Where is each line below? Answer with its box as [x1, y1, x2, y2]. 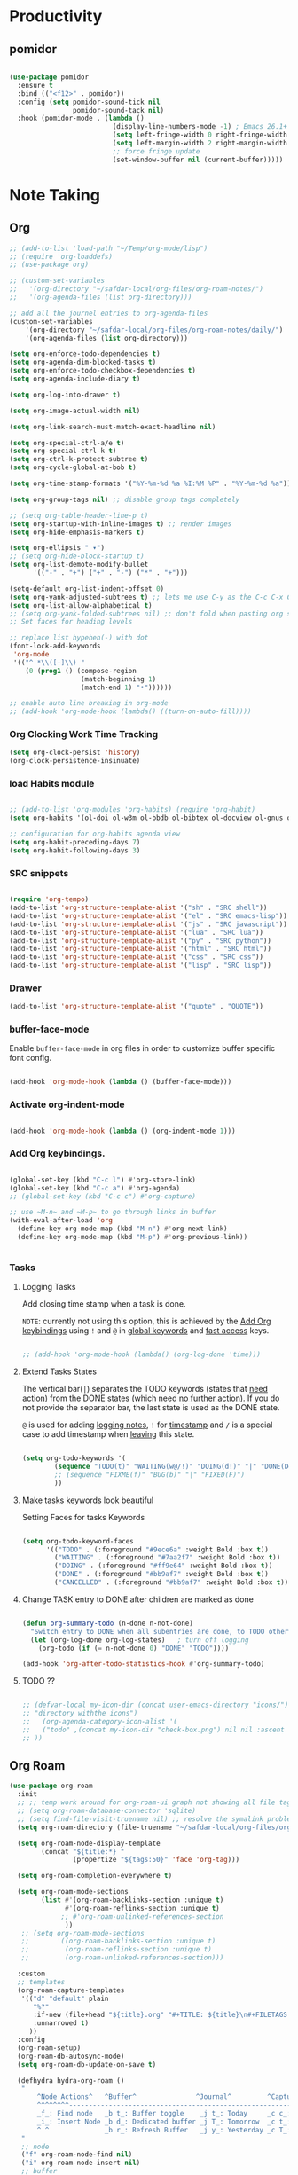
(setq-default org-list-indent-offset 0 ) [9, 584, 165, 593]
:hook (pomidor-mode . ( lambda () [17, 114, 145, 123]
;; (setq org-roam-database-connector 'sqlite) [17, 1807, 197, 1816]
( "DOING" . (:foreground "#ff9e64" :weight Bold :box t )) [54, 1561, 273, 1571]
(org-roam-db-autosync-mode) [17, 2052, 125, 2061]
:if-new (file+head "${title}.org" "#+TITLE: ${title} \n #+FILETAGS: [32, 2011, 292, 2020]
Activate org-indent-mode [9, 1098, 126, 1111]
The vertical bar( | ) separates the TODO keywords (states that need [21, 1384, 269, 1394]
